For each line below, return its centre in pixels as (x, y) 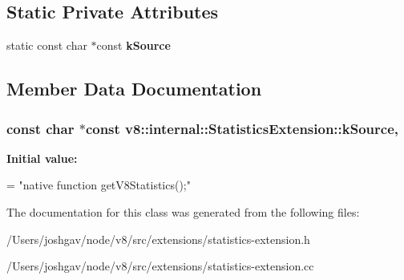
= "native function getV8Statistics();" (99, 185)
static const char (47, 45)
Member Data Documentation (134, 89)
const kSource (133, 45)
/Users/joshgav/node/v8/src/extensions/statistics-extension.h (158, 239)
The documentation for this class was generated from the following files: (183, 211)
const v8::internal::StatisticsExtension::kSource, (242, 128)
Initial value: (42, 158)
